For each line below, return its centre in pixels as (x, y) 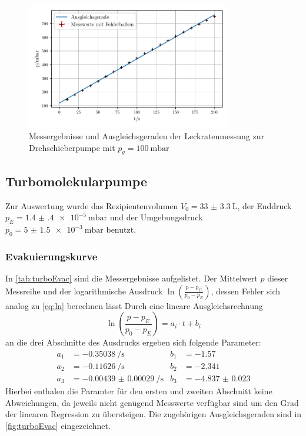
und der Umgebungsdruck (156, 217)
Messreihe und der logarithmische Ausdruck (84, 291)
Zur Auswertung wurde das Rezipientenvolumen (92, 205)
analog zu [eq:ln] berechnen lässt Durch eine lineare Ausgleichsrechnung (134, 305)
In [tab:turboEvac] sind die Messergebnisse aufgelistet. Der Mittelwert (132, 278)
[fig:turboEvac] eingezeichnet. (58, 425)
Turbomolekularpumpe (76, 181)
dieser (278, 278)
